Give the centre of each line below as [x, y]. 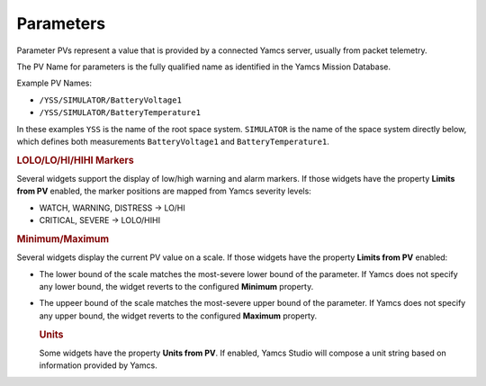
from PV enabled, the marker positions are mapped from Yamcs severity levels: [164, 191]
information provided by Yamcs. [98, 365]
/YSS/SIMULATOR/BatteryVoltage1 [110, 100]
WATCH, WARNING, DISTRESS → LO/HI [112, 208]
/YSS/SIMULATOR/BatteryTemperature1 [120, 113]
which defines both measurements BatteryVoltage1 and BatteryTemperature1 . [173, 141]
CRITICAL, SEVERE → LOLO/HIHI [100, 220]
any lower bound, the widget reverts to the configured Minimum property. [176, 286]
